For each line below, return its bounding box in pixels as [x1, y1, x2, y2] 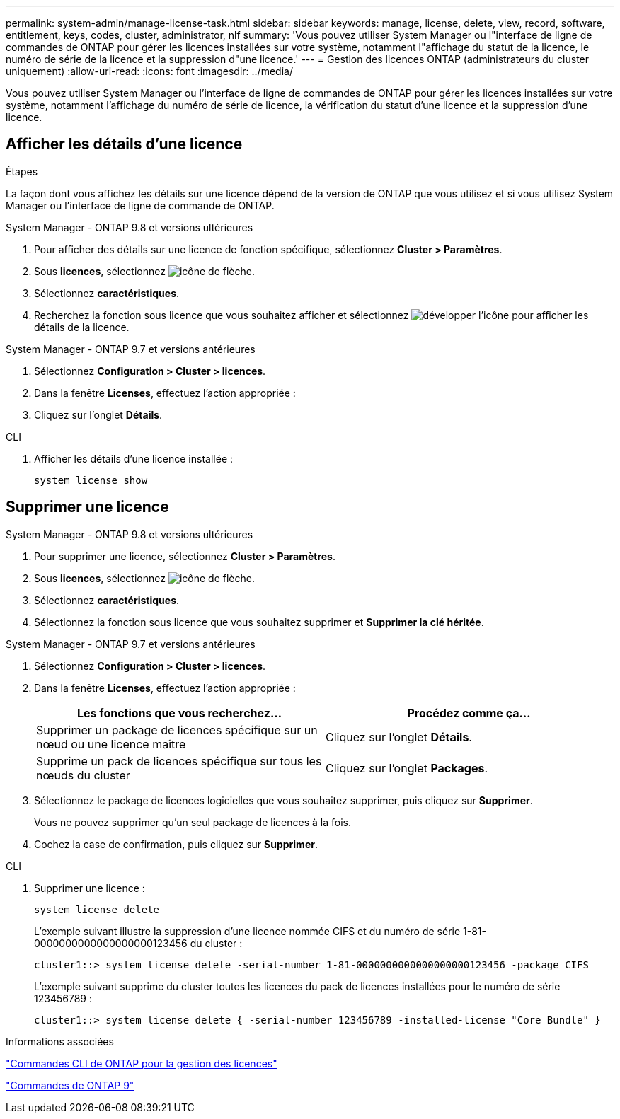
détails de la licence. [34, 320, 130, 333]
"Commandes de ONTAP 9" [6, 1079, 134, 1091]
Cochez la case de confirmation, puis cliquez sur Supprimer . [34, 837, 318, 850]
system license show [34, 474, 148, 486]
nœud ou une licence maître [36, 736, 186, 751]
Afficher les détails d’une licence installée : [34, 452, 234, 465]
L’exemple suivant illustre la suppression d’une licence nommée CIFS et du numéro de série [34, 924, 461, 937]
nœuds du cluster [36, 767, 130, 782]
